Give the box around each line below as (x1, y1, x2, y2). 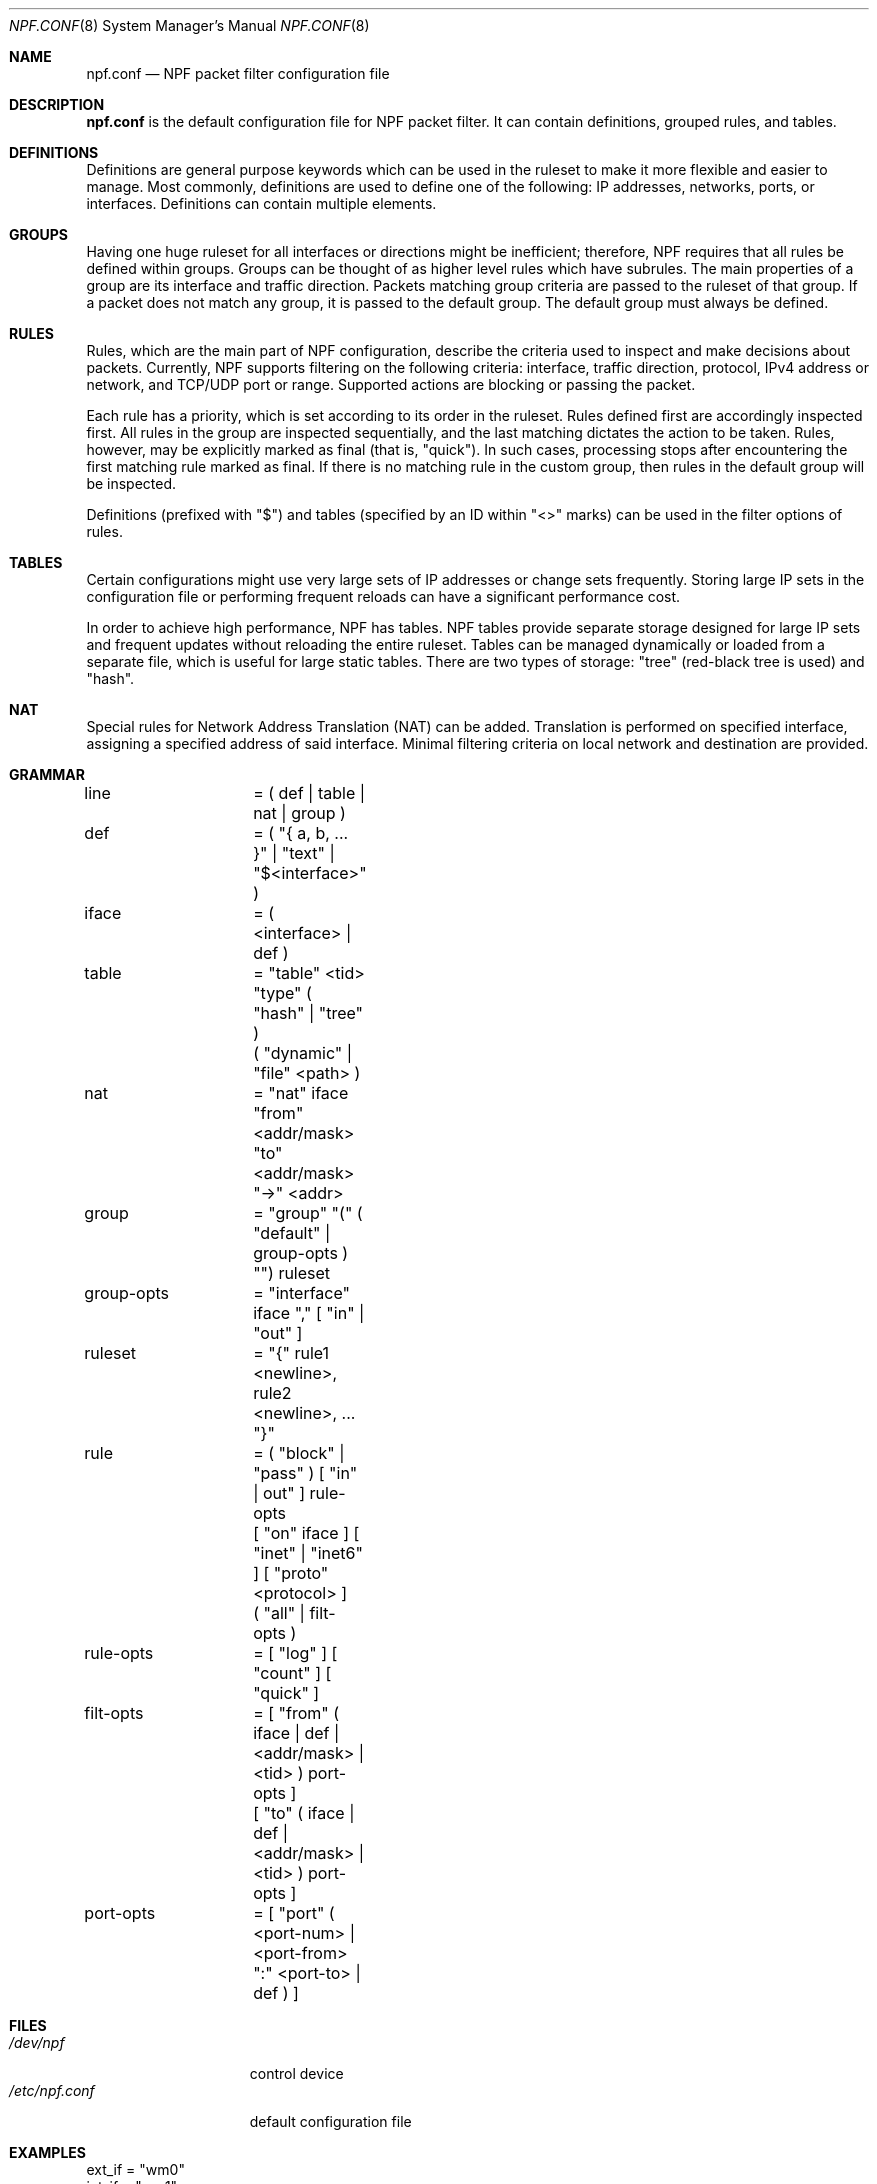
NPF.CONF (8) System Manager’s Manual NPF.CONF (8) (9, 17, 370, 34)
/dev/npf (9, 2034, 65, 2051)
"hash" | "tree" (253, 1003, 364, 1023)
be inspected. (86, 475, 177, 492)
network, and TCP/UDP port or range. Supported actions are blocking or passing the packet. (86, 376, 696, 393)
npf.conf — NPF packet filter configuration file (86, 65, 390, 82)
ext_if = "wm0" (86, 2161, 185, 2178)
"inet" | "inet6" (253, 1543, 363, 1563)
